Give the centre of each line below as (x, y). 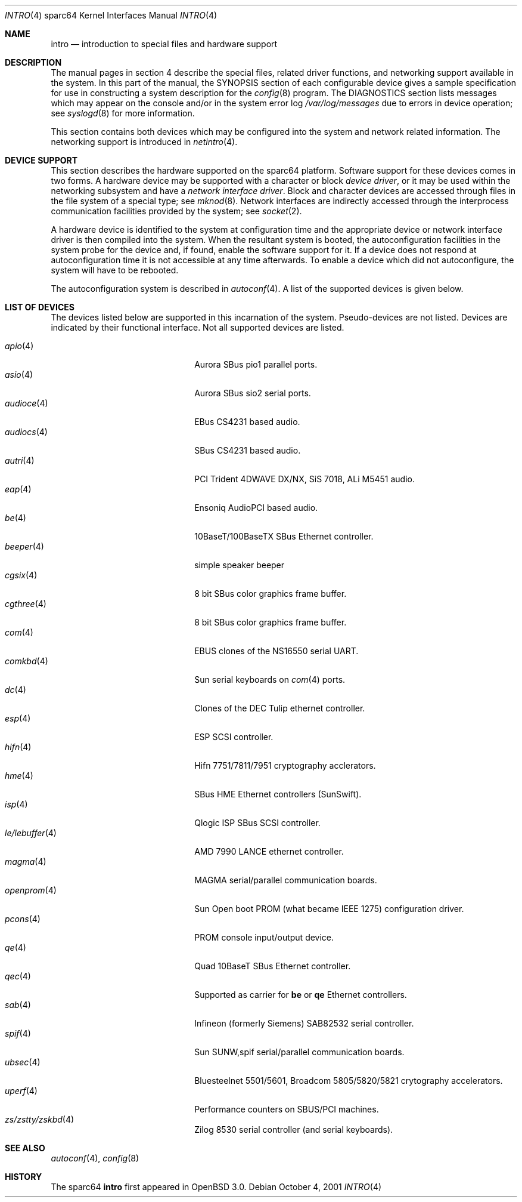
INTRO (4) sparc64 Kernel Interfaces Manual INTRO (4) (111, 15)
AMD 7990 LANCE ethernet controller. (269, 851)
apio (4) (19, 346)
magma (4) (26, 862)
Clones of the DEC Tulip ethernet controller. (280, 708)
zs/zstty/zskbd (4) (40, 1119)
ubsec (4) (23, 1062)
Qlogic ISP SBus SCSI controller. (257, 823)
